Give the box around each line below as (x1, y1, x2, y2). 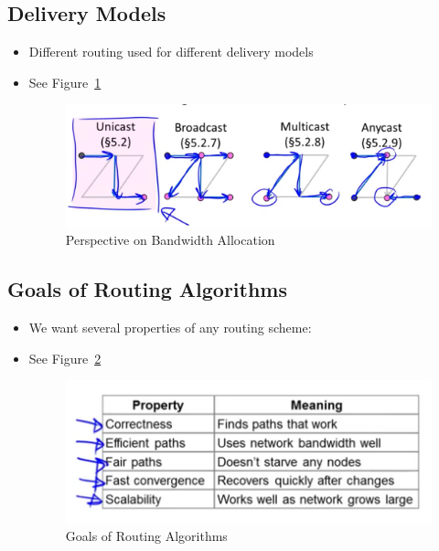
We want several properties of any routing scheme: (28, 318, 312, 337)
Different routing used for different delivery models (28, 42, 314, 61)
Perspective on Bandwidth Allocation (65, 230, 275, 249)
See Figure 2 (28, 348, 102, 367)
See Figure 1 (28, 72, 102, 91)
